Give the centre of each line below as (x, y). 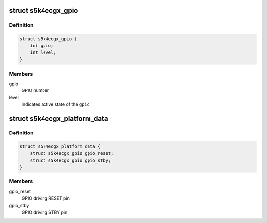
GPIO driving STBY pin (44, 212)
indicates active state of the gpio (56, 104)
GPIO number (35, 90)
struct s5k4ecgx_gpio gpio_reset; (72, 154)
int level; (43, 52)
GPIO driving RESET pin (46, 198)
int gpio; (42, 45)
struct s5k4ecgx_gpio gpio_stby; (70, 160)
